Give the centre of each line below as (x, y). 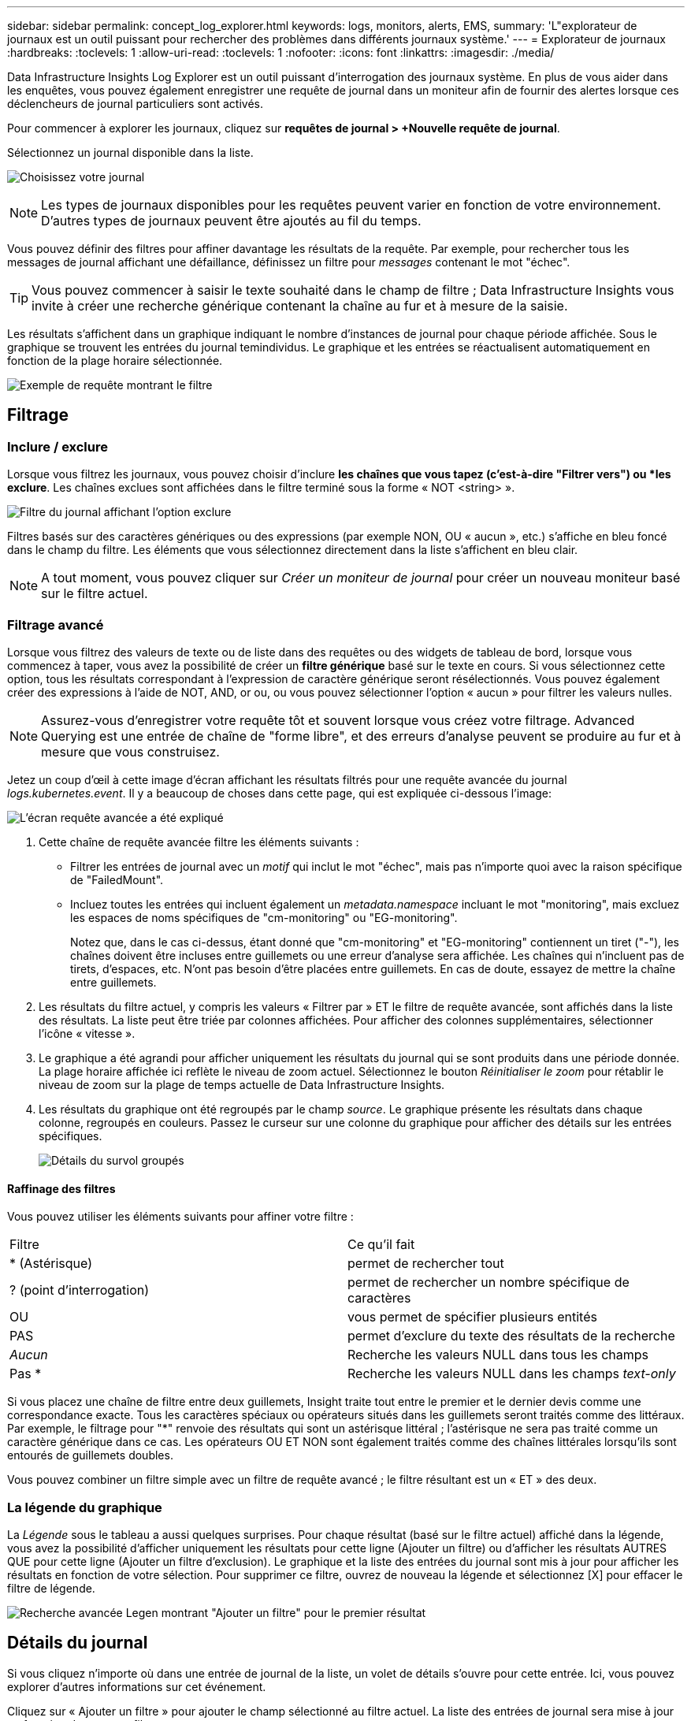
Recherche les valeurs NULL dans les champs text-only (512, 1374)
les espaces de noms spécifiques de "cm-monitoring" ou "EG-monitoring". (264, 917)
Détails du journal (78, 1643)
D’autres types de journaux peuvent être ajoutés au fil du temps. (231, 221)
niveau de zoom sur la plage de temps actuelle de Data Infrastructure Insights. (242, 1084)
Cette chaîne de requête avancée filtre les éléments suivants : (199, 842)
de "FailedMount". (117, 879)
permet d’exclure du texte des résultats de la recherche (511, 1336)
